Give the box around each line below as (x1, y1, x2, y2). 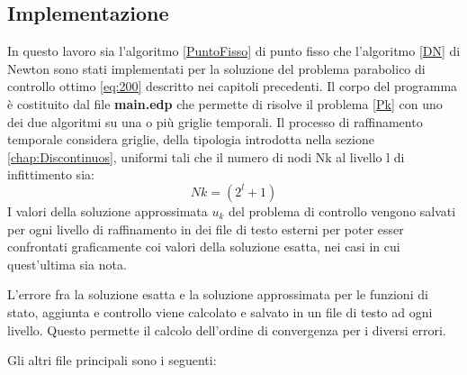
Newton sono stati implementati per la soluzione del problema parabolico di (7, 59, 426, 78)
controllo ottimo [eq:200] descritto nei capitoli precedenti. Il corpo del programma (7, 77, 458, 96)
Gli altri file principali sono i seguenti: (7, 351, 217, 370)
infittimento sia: (7, 165, 94, 184)
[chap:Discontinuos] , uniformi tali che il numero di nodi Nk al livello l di (7, 147, 405, 166)
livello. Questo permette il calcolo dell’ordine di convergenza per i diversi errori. (7, 320, 446, 339)
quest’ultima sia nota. (7, 254, 127, 273)
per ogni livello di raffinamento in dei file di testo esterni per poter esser (7, 219, 404, 238)
